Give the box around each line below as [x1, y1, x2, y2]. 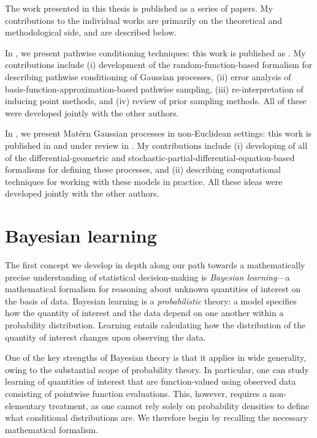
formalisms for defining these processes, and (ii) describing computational [5, 163, 281, 176]
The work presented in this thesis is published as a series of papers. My [5, 2, 273, 14]
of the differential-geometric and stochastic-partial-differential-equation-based [5, 151, 295, 164]
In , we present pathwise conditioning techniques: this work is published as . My [5, 46, 306, 59]
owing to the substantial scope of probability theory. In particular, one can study [5, 363, 309, 376]
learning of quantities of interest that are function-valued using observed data [5, 375, 296, 388]
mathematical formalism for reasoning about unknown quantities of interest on [5, 282, 301, 295]
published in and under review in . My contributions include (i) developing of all [5, 138, 308, 151]
